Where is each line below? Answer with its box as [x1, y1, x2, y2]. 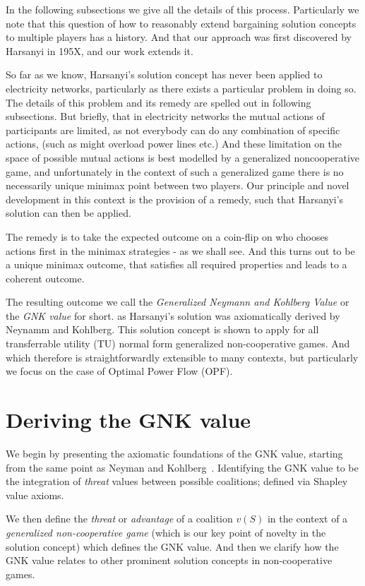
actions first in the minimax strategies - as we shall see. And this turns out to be [6, 243, 355, 258]
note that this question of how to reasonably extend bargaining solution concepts [6, 16, 357, 30]
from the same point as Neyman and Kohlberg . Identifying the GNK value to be [6, 460, 359, 474]
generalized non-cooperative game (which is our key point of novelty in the [6, 525, 326, 539]
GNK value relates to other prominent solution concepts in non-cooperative [6, 553, 333, 568]
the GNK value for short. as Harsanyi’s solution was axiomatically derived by [6, 308, 340, 323]
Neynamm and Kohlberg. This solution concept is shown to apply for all [6, 322, 319, 337]
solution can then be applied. [6, 205, 131, 220]
